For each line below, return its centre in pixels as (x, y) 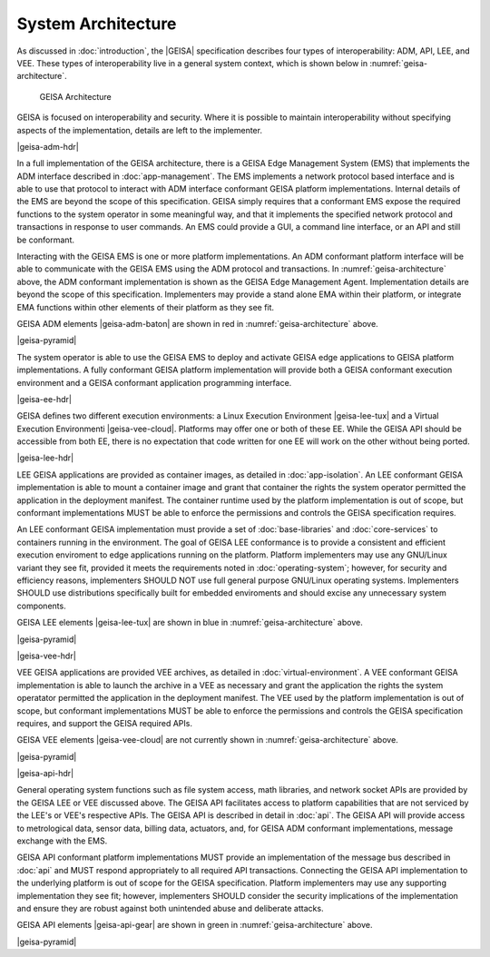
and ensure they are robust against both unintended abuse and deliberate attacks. (170, 908)
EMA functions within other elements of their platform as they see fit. (146, 307)
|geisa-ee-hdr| (44, 399)
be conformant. (46, 240)
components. (42, 606)
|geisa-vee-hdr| (46, 656)
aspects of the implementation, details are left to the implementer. (140, 130)
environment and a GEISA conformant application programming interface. (154, 382)
